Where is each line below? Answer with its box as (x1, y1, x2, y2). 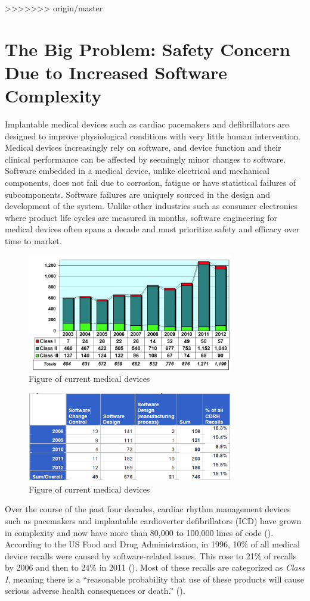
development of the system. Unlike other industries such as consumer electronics (5, 200, 298, 212)
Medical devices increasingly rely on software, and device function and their (5, 141, 281, 154)
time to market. (5, 235, 62, 247)
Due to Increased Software (5, 60, 228, 84)
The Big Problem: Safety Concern (5, 36, 290, 61)
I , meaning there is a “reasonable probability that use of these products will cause (5, 572, 304, 585)
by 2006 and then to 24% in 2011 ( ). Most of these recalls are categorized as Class (5, 561, 305, 574)
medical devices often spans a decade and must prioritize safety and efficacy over (5, 223, 300, 235)
